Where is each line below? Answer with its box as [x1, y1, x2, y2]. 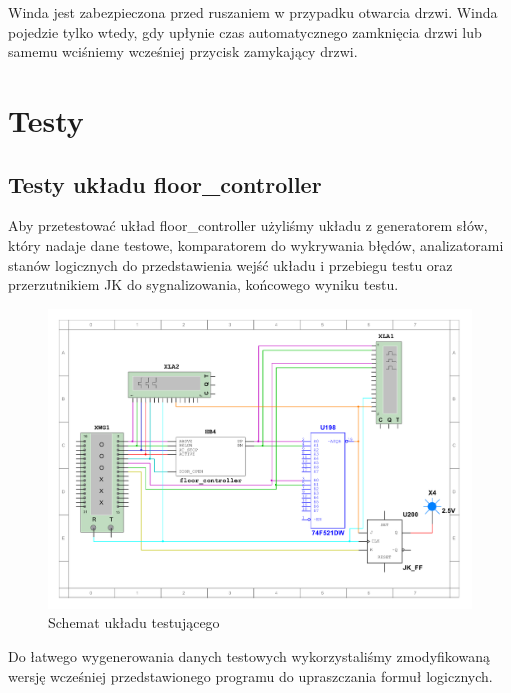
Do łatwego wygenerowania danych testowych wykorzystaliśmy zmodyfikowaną [8, 645, 490, 666]
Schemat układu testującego [48, 612, 220, 633]
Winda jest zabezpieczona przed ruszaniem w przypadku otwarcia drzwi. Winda [8, 2, 498, 22]
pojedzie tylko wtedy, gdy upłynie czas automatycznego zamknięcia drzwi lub [8, 21, 482, 42]
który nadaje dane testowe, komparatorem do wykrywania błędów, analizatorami [8, 234, 504, 255]
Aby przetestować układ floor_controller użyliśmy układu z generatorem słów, [8, 215, 488, 236]
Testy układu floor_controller [8, 168, 322, 199]
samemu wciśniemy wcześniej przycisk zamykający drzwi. [8, 41, 358, 62]
